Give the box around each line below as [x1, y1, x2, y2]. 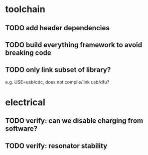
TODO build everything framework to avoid [5, 40, 142, 49]
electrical [5, 97, 46, 108]
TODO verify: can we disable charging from [5, 117, 143, 125]
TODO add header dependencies [5, 24, 110, 32]
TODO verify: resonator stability [5, 141, 108, 150]
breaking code [5, 48, 52, 57]
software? [5, 124, 38, 133]
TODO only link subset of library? [5, 65, 111, 74]
